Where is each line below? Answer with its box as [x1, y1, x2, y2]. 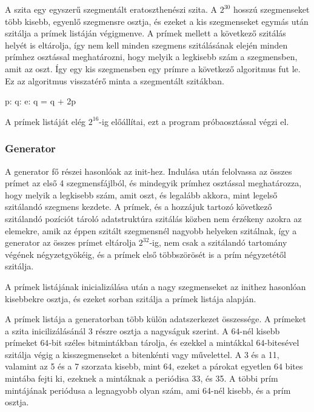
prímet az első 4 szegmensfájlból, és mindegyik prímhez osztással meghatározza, [5, 177, 302, 189]
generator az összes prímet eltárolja [5, 236, 136, 249]
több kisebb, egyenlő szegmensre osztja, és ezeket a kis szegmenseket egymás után [5, 15, 309, 27]
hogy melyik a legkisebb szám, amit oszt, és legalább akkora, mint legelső [5, 188, 278, 201]
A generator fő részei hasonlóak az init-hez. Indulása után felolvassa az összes [5, 164, 292, 177]
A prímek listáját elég [5, 115, 86, 127]
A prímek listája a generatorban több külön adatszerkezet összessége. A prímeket [5, 312, 306, 325]
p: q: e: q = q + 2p [5, 95, 76, 107]
